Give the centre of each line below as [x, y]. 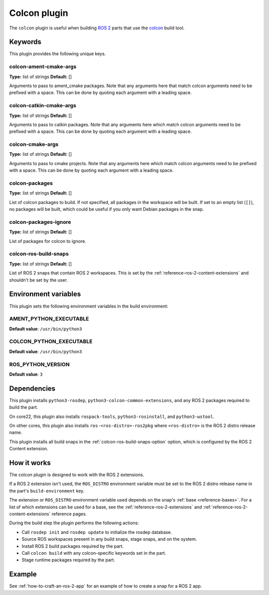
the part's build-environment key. [47, 491]
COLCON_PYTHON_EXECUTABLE [51, 342]
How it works [30, 463]
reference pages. [69, 514]
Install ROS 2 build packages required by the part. [73, 546]
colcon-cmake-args [34, 144]
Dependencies [32, 388]
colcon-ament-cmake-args [43, 67]
